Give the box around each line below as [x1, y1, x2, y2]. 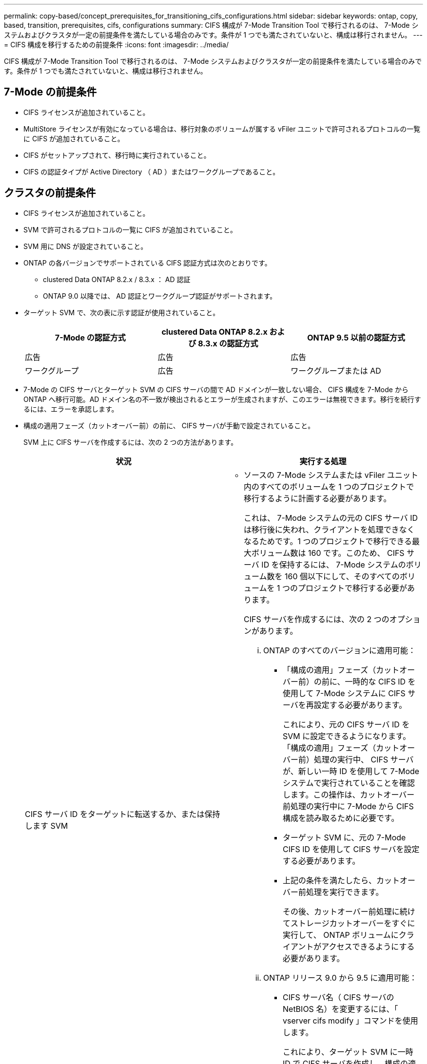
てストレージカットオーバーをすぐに [283, 918, 415, 928]
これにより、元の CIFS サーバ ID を [283, 719, 410, 729]
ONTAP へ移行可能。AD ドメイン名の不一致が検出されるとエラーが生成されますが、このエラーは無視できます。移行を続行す [23, 395, 421, 403]
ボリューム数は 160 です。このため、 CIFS [252, 548, 405, 558]
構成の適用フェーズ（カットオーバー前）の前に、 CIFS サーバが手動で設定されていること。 [23, 421, 315, 430]
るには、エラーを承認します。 [23, 404, 118, 413]
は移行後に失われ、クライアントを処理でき [244, 524, 399, 534]
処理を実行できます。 [306, 887, 384, 897]
